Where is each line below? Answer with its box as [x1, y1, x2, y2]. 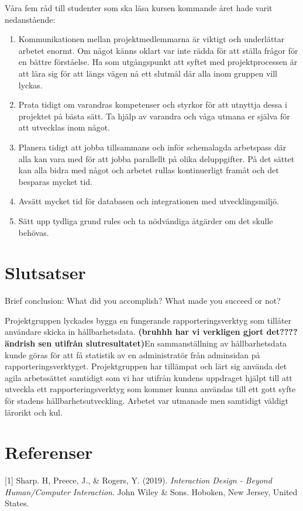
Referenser [5, 440, 93, 464]
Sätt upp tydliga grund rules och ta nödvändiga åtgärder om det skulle [18, 214, 273, 227]
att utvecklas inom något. [18, 121, 111, 133]
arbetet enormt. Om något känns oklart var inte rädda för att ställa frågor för [18, 44, 298, 56]
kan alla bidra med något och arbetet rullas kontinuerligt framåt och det [18, 164, 279, 176]
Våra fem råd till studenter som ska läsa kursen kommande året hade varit [5, 2, 273, 13]
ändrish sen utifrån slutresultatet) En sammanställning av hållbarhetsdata [5, 337, 287, 349]
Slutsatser [5, 260, 86, 284]
